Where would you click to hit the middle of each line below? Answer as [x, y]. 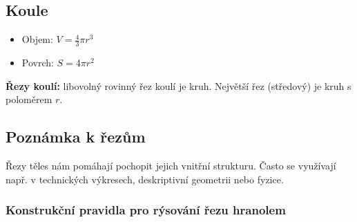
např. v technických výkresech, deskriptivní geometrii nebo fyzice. [145, 179]
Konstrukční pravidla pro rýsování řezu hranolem [146, 210]
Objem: [37, 39]
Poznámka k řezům [76, 137]
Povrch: [38, 63]
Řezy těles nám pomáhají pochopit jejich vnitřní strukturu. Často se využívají [171, 166]
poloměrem [29, 99]
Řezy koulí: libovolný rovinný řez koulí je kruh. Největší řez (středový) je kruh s [178, 85]
